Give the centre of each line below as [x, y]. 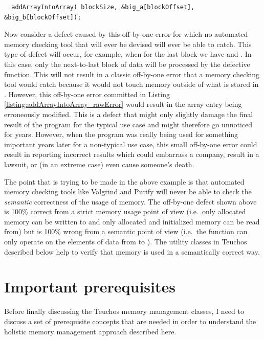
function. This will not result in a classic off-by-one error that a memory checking [132, 74]
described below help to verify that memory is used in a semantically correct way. [132, 251]
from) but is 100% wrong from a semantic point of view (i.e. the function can [126, 231]
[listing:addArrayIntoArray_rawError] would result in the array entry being [123, 104]
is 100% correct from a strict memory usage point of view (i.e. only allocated [125, 211]
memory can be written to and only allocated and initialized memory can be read [132, 221]
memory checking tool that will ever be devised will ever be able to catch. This [128, 44]
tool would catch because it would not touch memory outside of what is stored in [131, 84]
